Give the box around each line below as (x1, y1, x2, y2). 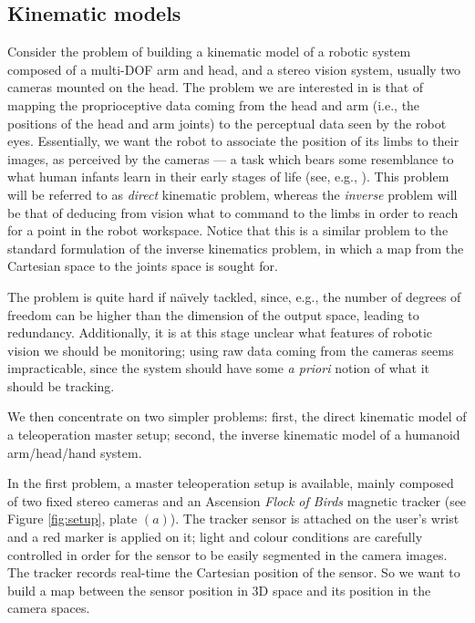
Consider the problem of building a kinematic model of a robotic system (7, 42, 411, 61)
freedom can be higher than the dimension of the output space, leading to (7, 305, 419, 324)
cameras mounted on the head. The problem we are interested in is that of (7, 78, 424, 97)
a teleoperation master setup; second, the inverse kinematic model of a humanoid (7, 425, 460, 444)
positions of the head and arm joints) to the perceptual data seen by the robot (7, 113, 447, 132)
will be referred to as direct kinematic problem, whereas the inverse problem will (7, 184, 458, 203)
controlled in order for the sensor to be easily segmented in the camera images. (7, 545, 448, 564)
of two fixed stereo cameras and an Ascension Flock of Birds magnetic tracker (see (7, 491, 467, 510)
